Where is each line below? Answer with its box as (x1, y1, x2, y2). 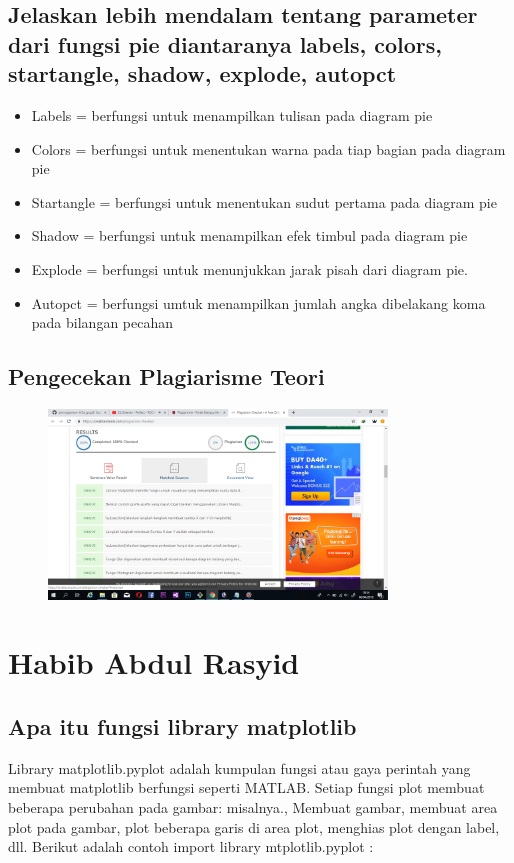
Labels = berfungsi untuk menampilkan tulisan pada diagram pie (31, 104, 433, 125)
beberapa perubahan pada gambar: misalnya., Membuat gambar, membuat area (8, 796, 498, 817)
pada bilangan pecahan (31, 312, 174, 333)
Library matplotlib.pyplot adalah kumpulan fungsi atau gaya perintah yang (8, 757, 471, 778)
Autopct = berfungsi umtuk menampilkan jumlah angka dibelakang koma (31, 292, 486, 313)
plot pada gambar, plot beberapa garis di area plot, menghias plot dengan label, (8, 816, 500, 837)
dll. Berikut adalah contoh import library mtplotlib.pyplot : (8, 836, 374, 857)
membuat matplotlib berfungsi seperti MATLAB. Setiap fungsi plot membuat (8, 777, 485, 798)
